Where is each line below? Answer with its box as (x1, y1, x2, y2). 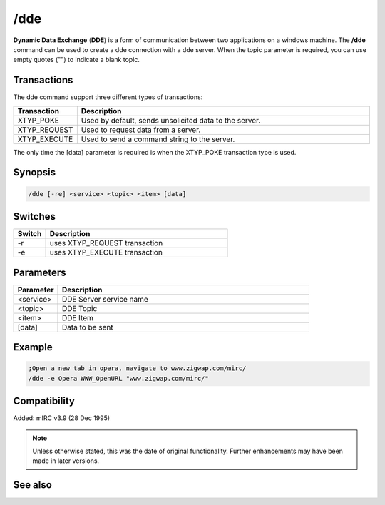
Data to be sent (61, 322, 113, 332)
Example (13, 341, 53, 353)
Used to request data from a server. (81, 125, 201, 135)
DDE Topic (61, 303, 98, 313)
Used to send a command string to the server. (81, 134, 235, 144)
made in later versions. (32, 456, 100, 465)
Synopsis (13, 166, 56, 178)
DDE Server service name (61, 294, 149, 304)
